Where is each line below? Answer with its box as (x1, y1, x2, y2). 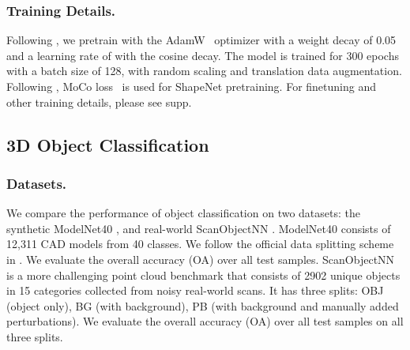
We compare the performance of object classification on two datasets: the (6, 205, 360, 221)
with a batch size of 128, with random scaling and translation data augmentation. (6, 62, 402, 79)
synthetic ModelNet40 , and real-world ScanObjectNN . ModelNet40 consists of (6, 220, 391, 236)
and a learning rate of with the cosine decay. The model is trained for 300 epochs (6, 47, 399, 63)
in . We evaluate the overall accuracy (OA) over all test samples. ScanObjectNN (6, 250, 395, 267)
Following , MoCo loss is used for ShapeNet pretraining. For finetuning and (6, 78, 376, 94)
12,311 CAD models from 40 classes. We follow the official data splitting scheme (6, 235, 394, 252)
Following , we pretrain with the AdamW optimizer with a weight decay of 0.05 (6, 32, 397, 48)
